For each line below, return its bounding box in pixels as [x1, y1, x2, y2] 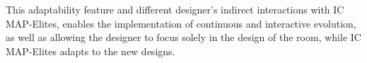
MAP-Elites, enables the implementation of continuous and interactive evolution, [6, 16, 356, 30]
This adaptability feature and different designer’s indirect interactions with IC [6, 2, 344, 16]
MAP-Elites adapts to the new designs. [6, 43, 175, 58]
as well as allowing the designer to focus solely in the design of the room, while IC [6, 30, 361, 45]
